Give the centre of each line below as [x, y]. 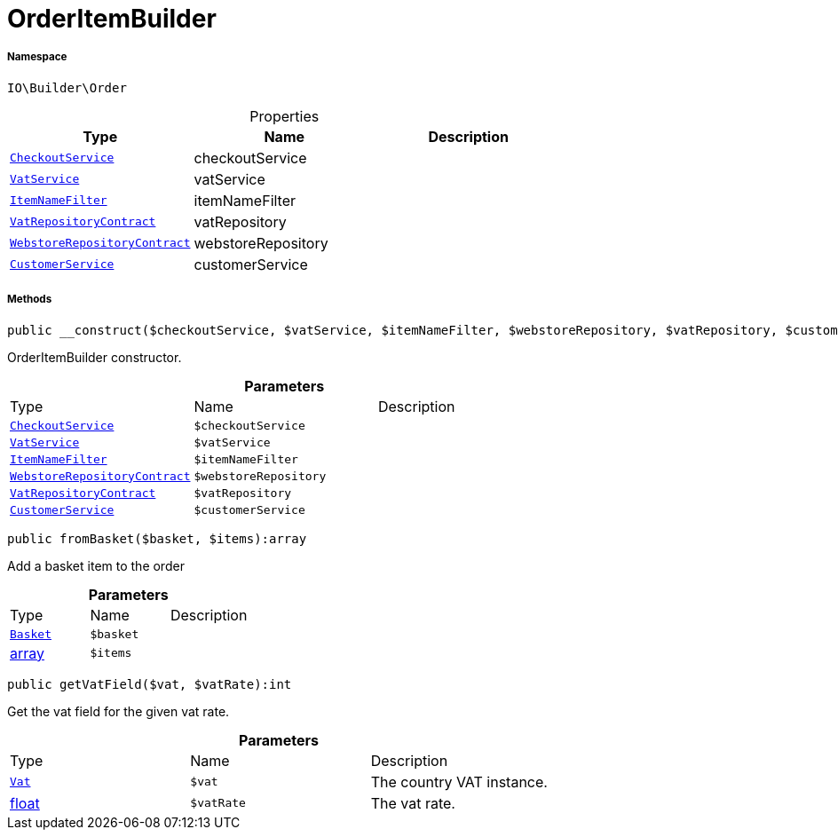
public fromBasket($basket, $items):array [157, 538]
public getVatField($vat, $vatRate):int [150, 684]
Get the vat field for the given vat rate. [119, 711]
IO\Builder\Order [67, 87]
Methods [30, 300]
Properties [285, 116]
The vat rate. [413, 803]
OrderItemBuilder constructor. [95, 357]
